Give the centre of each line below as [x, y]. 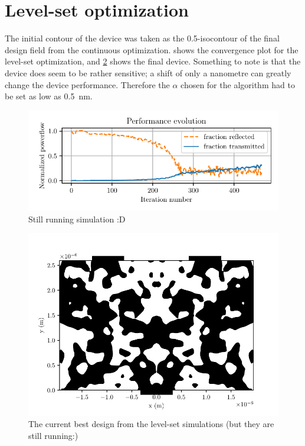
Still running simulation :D [77, 219]
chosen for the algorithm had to [238, 84]
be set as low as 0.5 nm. [49, 96]
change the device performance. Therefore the [87, 84]
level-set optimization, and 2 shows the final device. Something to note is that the [153, 61]
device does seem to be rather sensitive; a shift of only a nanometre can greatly [148, 72]
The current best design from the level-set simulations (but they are [151, 424]
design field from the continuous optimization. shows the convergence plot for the [152, 49]
